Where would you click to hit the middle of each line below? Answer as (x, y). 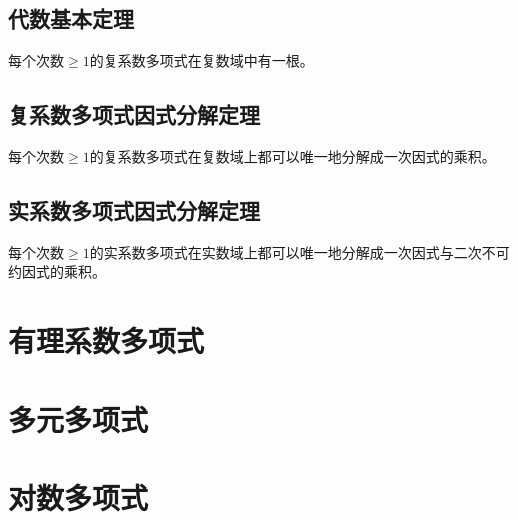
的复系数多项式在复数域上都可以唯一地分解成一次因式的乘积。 (292, 156)
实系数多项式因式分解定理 (134, 209)
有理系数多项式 (106, 340)
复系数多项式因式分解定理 (134, 114)
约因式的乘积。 (57, 271)
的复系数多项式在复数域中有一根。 (201, 60)
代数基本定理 (71, 18)
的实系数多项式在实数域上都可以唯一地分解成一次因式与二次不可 (299, 251)
